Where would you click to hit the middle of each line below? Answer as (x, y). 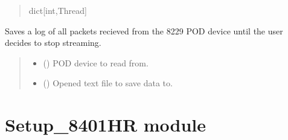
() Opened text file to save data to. (108, 83)
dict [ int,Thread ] (58, 10)
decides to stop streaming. (53, 43)
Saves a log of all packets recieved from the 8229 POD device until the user (144, 30)
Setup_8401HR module (106, 125)
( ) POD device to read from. (96, 62)
